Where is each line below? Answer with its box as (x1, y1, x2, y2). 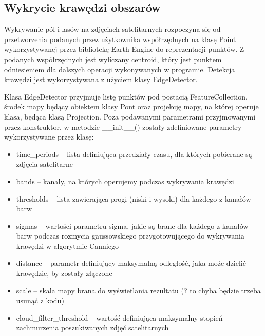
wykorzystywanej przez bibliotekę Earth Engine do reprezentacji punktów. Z (4, 44, 244, 54)
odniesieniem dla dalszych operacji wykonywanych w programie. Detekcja (4, 64, 235, 74)
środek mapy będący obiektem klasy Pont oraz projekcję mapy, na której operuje (4, 101, 259, 112)
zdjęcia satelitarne (16, 159, 73, 169)
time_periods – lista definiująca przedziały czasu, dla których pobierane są (16, 148, 252, 159)
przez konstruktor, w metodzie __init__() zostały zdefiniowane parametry (4, 121, 242, 132)
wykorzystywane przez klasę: (4, 131, 94, 142)
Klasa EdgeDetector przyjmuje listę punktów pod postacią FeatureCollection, (4, 91, 248, 102)
